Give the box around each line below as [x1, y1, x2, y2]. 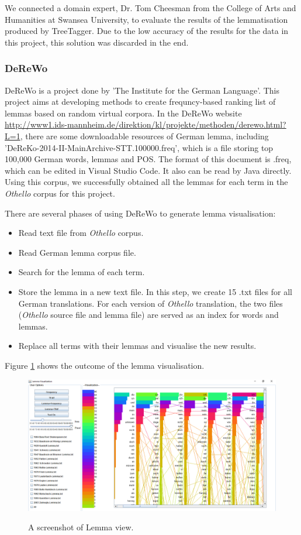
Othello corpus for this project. [5, 187, 115, 199]
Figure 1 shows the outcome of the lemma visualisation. [5, 359, 205, 371]
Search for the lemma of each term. [18, 266, 145, 278]
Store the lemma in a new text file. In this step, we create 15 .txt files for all [18, 285, 292, 297]
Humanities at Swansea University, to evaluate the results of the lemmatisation [5, 13, 288, 25]
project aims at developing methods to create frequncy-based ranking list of [5, 95, 276, 108]
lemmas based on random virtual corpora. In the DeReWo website [5, 107, 242, 119]
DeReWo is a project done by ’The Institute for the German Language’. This [5, 84, 280, 96]
